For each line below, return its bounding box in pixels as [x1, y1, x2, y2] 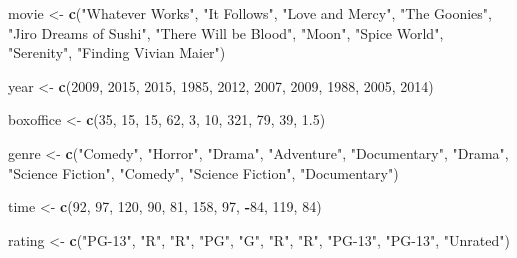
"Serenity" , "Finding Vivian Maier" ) [8, 42, 226, 63]
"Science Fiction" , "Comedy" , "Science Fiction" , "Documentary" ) [8, 162, 399, 183]
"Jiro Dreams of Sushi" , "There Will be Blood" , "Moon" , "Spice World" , [8, 22, 444, 43]
